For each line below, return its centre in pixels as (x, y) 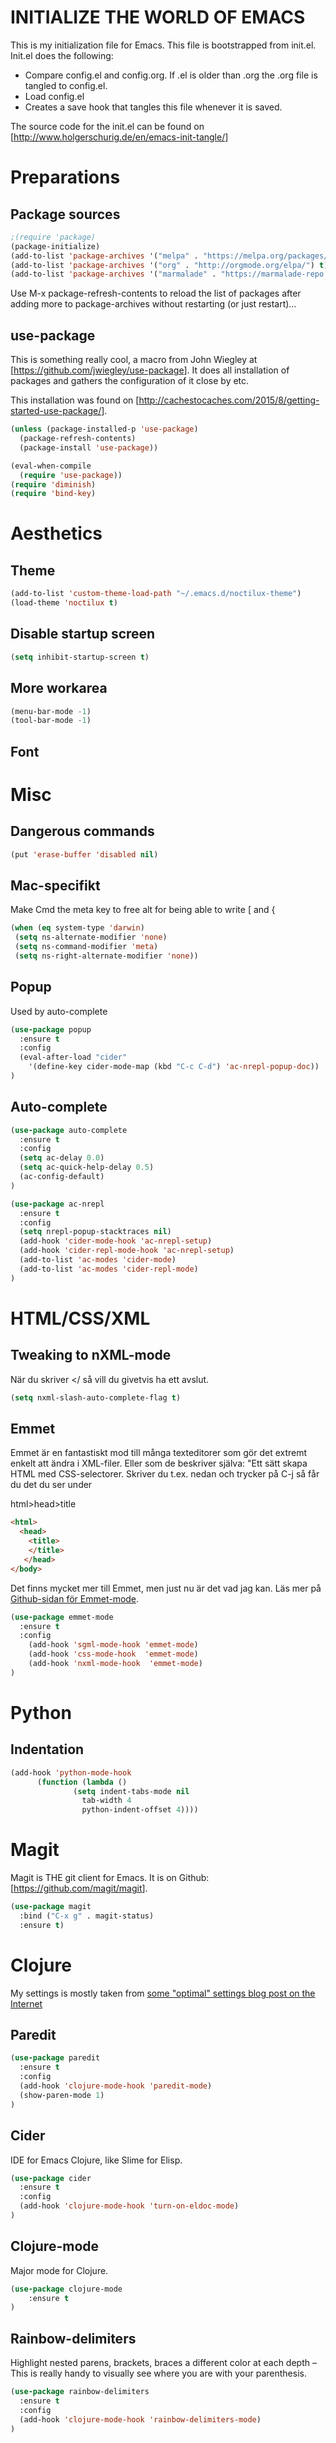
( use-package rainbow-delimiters (80, 2392)
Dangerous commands (82, 831)
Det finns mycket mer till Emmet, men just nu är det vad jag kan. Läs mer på (166, 1588)
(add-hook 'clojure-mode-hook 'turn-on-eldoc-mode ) (129, 2206)
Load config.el (54, 96)
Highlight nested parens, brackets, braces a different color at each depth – (163, 2363)
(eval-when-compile (51, 466)
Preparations (65, 177)
